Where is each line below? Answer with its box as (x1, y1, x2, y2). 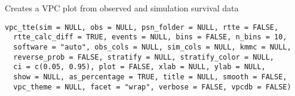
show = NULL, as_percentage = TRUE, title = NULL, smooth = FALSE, (13, 72, 287, 81)
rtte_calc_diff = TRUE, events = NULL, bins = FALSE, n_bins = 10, (13, 33, 287, 42)
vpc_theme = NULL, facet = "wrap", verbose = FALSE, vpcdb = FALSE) (13, 82, 291, 91)
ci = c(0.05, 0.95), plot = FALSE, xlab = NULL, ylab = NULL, (13, 63, 266, 72)
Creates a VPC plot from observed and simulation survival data (5, 2, 239, 14)
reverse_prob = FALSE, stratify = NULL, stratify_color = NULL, (13, 52, 275, 61)
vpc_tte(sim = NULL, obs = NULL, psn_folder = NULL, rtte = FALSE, (5, 23, 279, 32)
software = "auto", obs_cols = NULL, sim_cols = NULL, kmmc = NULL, (13, 42, 291, 51)
